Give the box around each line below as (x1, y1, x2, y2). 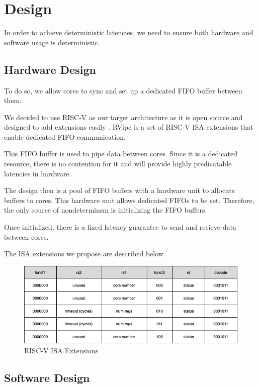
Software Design (4, 369, 90, 385)
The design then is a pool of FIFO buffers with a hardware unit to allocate (4, 185, 235, 196)
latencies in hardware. (4, 168, 71, 178)
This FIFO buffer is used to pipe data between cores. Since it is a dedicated (4, 148, 237, 159)
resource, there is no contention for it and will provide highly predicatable (4, 158, 232, 169)
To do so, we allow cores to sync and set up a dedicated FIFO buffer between (4, 85, 242, 95)
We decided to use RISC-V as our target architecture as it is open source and (4, 112, 243, 122)
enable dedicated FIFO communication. (4, 131, 126, 142)
